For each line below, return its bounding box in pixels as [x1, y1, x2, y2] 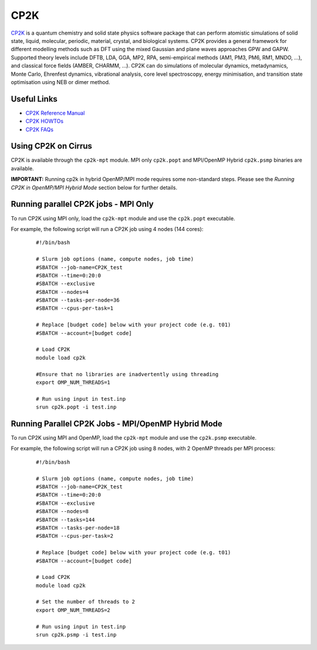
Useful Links [11, 94, 58, 104]
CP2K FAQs [25, 126, 54, 133]
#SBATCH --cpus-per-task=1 [36, 305, 114, 311]
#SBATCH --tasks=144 [36, 516, 95, 523]
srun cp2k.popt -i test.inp [36, 404, 117, 411]
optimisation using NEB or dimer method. [11, 78, 110, 85]
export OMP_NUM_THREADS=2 [36, 607, 111, 614]
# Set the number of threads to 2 [36, 598, 135, 605]
